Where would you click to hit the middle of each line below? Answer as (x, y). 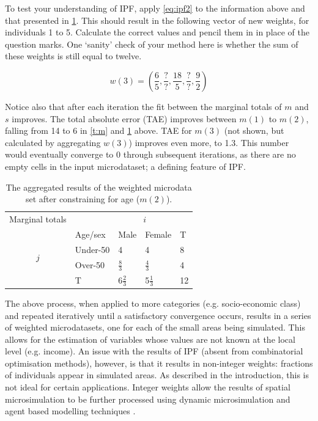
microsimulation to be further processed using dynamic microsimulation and (148, 399)
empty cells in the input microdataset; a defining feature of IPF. (125, 166)
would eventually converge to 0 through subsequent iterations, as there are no (150, 154)
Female (158, 234)
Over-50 (90, 264)
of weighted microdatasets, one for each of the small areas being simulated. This (155, 327)
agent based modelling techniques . (70, 411)
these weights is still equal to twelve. (73, 56)
